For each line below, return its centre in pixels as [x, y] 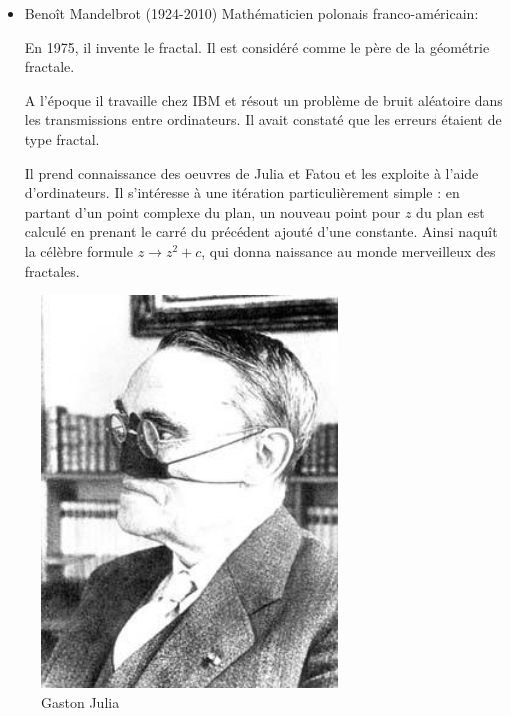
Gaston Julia [80, 702]
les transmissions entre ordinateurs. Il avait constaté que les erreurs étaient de [263, 119]
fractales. [52, 270]
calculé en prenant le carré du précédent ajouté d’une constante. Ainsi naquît [261, 231]
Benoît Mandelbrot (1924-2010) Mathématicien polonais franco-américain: [251, 13]
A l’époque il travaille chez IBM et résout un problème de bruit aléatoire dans [263, 99]
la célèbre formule [78, 250]
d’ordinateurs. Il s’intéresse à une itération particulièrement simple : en [242, 192]
